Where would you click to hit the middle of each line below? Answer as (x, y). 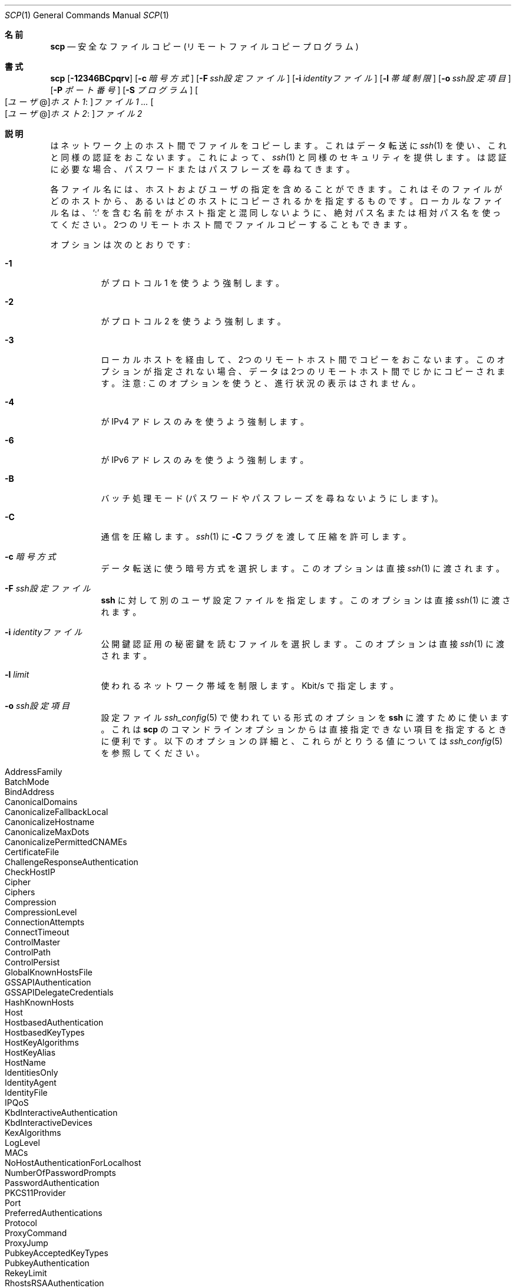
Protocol (21, 1223)
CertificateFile (32, 852)
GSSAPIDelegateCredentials (59, 992)
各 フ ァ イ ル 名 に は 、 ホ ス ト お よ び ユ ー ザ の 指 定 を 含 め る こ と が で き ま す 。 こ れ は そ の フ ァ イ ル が (276, 189)
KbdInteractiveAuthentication (61, 1113)
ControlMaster (33, 942)
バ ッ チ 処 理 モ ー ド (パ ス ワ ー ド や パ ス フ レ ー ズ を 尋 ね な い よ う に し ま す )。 (272, 498)
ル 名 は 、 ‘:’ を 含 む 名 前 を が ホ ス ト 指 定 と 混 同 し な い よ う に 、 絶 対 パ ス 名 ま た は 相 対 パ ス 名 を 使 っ (276, 213)
